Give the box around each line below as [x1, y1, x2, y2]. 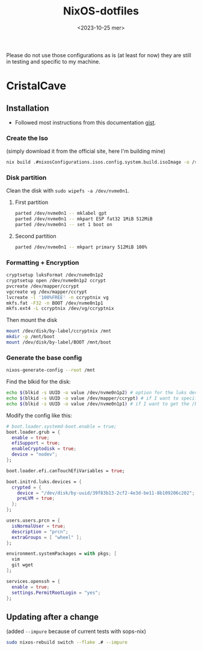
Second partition [14, 233, 57, 240]
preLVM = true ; [17, 495, 55, 502]
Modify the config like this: [6, 412, 72, 419]
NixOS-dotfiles [63, 4, 139, 18]
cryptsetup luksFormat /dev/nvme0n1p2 [6, 272, 103, 278]
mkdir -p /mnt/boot [6, 334, 55, 340]
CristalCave [6, 79, 67, 93]
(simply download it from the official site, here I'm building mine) [6, 147, 166, 155]
